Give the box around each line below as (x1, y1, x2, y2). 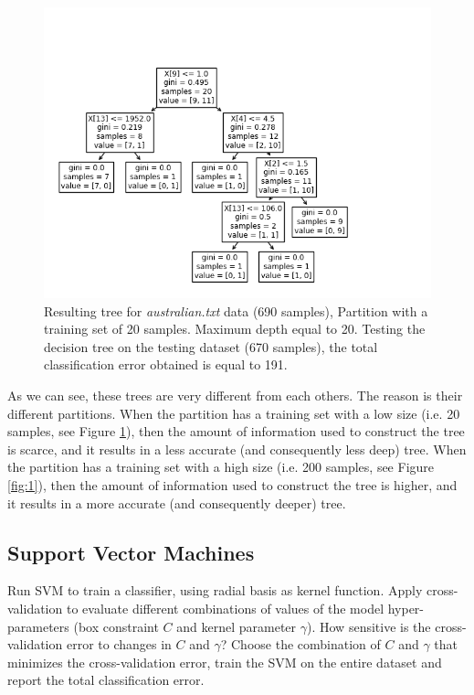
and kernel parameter (176, 616, 297, 636)
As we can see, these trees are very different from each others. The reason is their (7, 385, 463, 404)
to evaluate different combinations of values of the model (66, 598, 384, 617)
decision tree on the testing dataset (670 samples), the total (44, 337, 378, 356)
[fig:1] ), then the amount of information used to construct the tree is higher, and (7, 475, 458, 494)
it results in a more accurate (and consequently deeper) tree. (7, 493, 346, 512)
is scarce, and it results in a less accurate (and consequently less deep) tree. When (7, 439, 467, 458)
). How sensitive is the (307, 616, 431, 636)
